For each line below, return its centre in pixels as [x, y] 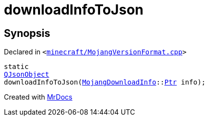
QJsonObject [27, 75]
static [16, 67]
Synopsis [27, 33]
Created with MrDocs [38, 97]
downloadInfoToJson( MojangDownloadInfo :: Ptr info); [105, 82]
